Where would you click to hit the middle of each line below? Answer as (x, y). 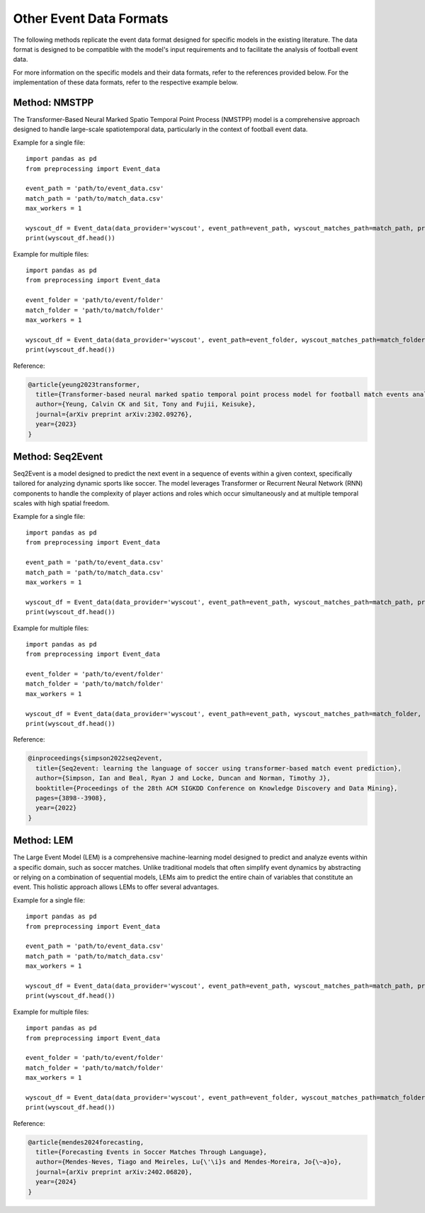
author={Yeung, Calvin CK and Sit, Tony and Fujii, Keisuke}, (146, 404)
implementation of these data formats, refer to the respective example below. (126, 82)
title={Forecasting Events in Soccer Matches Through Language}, (152, 1152)
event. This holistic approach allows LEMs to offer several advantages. (116, 887)
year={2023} (56, 424)
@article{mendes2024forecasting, (86, 1142)
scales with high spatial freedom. (61, 503)
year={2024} (56, 1182)
